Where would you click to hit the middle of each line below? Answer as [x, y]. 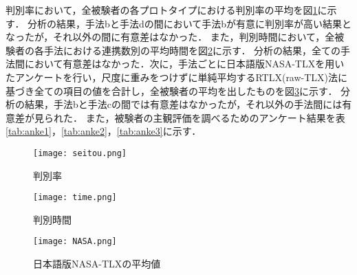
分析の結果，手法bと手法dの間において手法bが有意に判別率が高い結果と [190, 23]
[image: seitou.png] [80, 153]
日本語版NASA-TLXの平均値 [97, 264]
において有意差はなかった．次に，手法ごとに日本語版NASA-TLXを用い [184, 64]
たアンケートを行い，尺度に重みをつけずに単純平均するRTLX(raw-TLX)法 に [177, 77]
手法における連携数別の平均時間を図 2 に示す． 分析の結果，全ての [192, 50]
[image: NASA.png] [75, 242]
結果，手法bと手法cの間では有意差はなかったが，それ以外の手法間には [183, 104]
